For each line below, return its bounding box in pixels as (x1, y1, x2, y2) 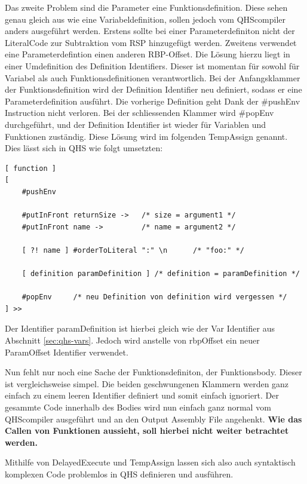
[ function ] (5, 164, 56, 173)
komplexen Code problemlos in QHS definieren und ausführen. (5, 467, 234, 480)
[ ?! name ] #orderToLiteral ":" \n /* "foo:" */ (22, 246, 244, 255)
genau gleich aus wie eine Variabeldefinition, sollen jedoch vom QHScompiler (5, 13, 286, 25)
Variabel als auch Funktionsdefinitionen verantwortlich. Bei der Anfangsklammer (5, 71, 300, 84)
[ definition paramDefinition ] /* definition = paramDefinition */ (22, 269, 300, 278)
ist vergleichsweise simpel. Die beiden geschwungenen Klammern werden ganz (5, 377, 289, 390)
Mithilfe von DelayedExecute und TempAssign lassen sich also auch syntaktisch (5, 456, 296, 468)
